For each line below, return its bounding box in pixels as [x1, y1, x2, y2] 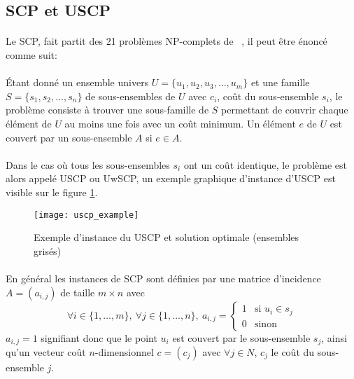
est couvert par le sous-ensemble [172, 330, 311, 345]
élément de [6, 116, 52, 130]
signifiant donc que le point [41, 330, 157, 345]
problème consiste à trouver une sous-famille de [6, 102, 209, 117]
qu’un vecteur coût [6, 344, 86, 359]
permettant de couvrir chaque [221, 102, 348, 117]
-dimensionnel [94, 344, 154, 359]
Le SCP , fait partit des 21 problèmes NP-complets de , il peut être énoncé [6, 34, 327, 48]
